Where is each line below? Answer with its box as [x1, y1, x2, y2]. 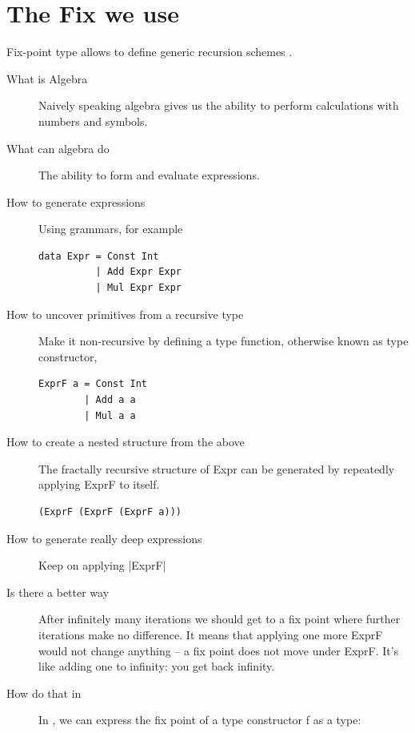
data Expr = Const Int [38, 250, 159, 262]
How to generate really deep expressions [6, 530, 202, 546]
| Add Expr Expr [95, 266, 182, 278]
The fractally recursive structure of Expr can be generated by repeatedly [38, 460, 395, 477]
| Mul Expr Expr [95, 282, 182, 294]
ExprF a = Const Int [38, 378, 148, 390]
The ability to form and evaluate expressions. [38, 167, 260, 183]
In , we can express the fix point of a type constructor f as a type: [38, 711, 361, 728]
